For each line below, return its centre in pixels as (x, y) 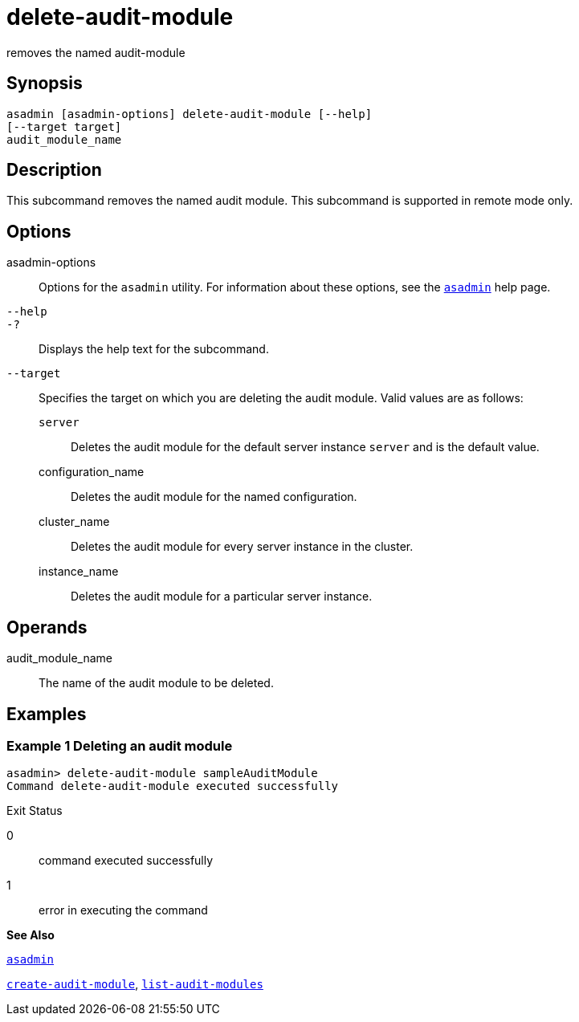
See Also (31, 935)
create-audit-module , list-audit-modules (135, 984)
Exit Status (35, 811)
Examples (47, 714)
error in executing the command (123, 910)
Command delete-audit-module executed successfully (173, 786)
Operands (47, 627)
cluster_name (74, 522)
